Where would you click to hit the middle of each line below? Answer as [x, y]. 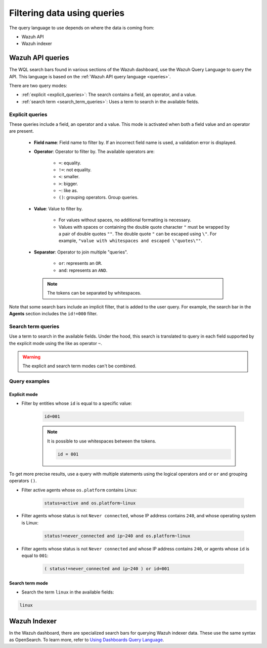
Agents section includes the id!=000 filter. [53, 314]
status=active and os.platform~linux [90, 503]
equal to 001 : [35, 556]
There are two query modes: [38, 86]
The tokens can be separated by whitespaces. [94, 293]
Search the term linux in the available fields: [68, 592]
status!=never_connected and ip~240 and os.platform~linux [117, 536]
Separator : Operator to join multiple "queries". [81, 252]
